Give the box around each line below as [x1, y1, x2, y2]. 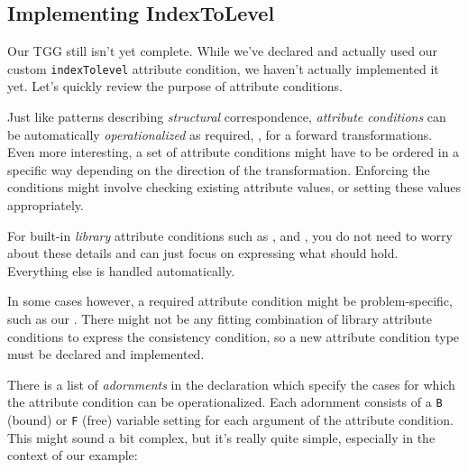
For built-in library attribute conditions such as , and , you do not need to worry [7, 226, 453, 244]
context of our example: [7, 446, 138, 465]
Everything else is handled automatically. [7, 261, 235, 280]
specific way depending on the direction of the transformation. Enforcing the [7, 160, 430, 179]
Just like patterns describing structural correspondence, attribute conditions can [7, 107, 446, 126]
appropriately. [7, 196, 84, 215]
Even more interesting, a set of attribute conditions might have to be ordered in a [7, 143, 460, 161]
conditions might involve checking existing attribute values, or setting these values [7, 178, 461, 197]
